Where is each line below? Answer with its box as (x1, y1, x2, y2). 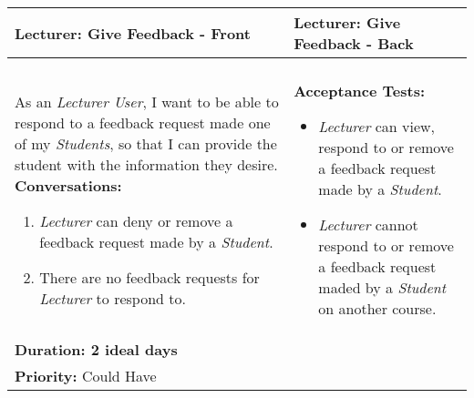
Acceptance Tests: (294, 80, 426, 101)
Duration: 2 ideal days (15, 339, 178, 360)
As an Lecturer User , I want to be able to (15, 90, 279, 112)
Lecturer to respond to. (39, 287, 186, 309)
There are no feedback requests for (39, 266, 260, 288)
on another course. (318, 298, 437, 319)
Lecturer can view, (318, 116, 436, 137)
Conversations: (15, 174, 122, 196)
